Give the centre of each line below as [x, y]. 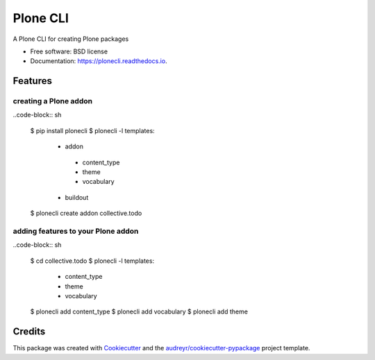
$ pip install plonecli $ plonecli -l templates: [93, 130]
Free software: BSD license [69, 51]
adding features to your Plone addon [76, 231]
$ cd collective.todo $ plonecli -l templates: [92, 261]
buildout [77, 197]
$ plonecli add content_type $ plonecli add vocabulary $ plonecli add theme [139, 311]
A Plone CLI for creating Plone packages [71, 39]
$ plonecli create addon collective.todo [86, 213]
